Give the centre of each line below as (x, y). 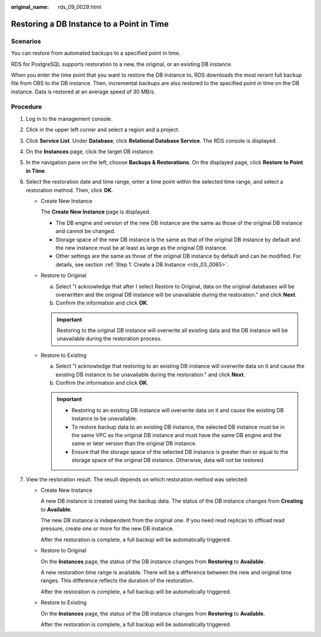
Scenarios (26, 41)
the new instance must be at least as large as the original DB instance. (141, 247)
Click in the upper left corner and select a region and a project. (103, 130)
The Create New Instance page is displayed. (96, 212)
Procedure (26, 107)
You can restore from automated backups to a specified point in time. (96, 53)
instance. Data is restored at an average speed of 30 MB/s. (83, 92)
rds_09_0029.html (80, 7)
